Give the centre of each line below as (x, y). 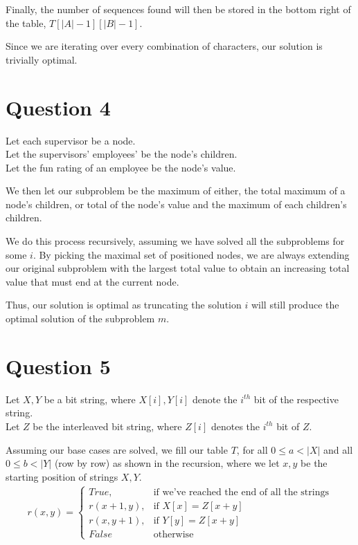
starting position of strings (62, 476)
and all (338, 449)
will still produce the (295, 305)
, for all (252, 449)
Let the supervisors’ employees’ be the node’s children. (122, 154)
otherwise (173, 534)
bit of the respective (296, 399)
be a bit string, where (90, 399)
